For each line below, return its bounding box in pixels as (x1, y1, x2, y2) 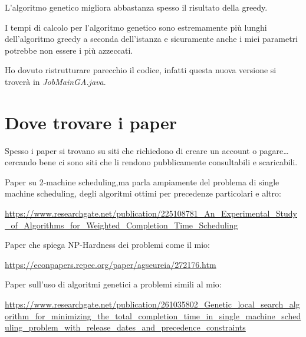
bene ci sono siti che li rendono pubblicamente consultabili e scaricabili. (39, 156, 298, 168)
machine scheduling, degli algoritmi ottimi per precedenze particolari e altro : (5, 187, 281, 199)
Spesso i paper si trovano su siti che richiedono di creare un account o (5, 144, 257, 156)
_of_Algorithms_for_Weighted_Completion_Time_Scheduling (5, 218, 238, 231)
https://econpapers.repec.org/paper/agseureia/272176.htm (5, 258, 216, 270)
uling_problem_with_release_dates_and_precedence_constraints (5, 321, 246, 333)
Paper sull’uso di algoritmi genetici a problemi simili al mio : (5, 278, 222, 290)
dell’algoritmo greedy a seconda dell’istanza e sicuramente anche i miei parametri (5, 32, 298, 45)
